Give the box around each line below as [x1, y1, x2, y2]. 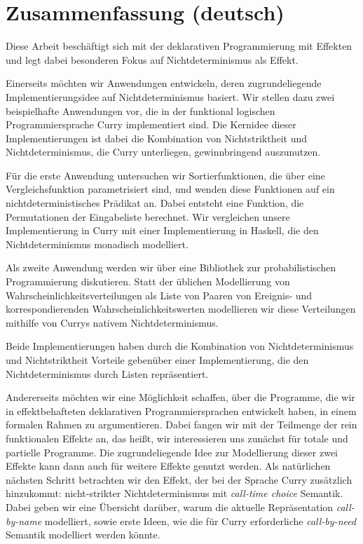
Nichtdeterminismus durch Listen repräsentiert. [6, 366, 209, 381]
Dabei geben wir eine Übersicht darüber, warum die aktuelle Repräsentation [6, 499, 334, 514]
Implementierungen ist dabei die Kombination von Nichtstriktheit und [6, 130, 307, 145]
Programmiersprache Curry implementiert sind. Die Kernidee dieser [6, 117, 296, 132]
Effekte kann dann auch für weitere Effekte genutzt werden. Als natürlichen [6, 458, 331, 473]
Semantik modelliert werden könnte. [6, 527, 160, 542]
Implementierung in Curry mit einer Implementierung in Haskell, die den [6, 223, 319, 238]
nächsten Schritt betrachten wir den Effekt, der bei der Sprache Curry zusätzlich [6, 472, 352, 487]
